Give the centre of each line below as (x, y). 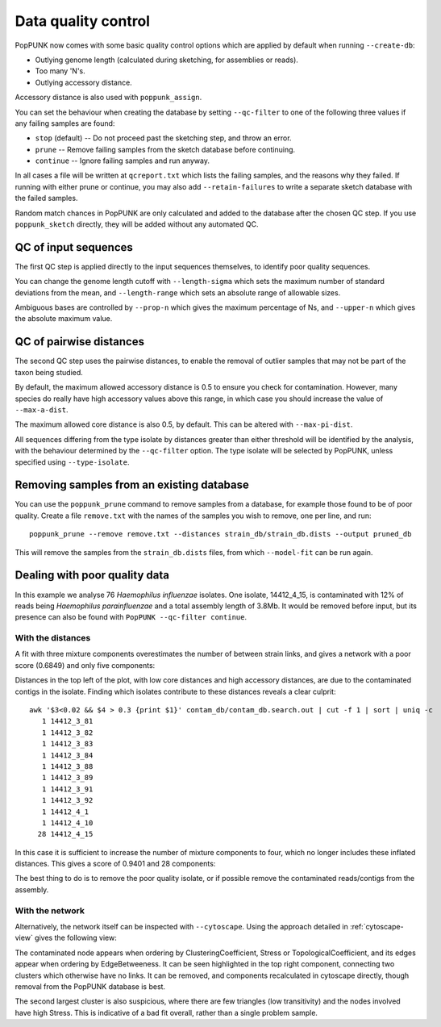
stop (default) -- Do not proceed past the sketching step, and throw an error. (163, 138)
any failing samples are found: (65, 123)
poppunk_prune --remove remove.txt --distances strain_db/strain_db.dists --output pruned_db (220, 534)
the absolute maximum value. (64, 319)
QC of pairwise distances (80, 342)
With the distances (53, 638)
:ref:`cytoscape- (377, 926)
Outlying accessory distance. (83, 82)
